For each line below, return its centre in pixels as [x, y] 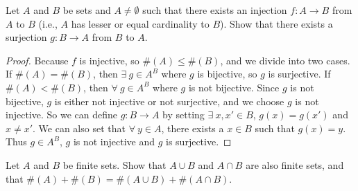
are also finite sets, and [295, 164]
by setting [184, 115]
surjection [26, 37]
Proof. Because [37, 60]
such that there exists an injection [215, 10]
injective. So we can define [61, 115]
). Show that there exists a [276, 23]
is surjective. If [299, 74]
